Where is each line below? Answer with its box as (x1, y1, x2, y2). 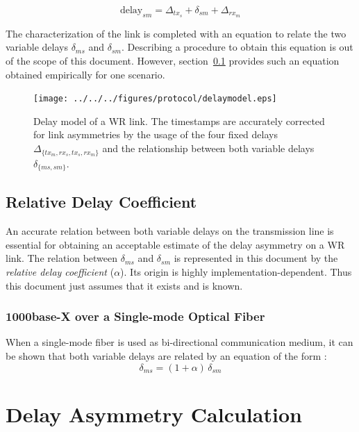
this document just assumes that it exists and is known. (6, 278, 243, 292)
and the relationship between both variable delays (102, 141, 315, 156)
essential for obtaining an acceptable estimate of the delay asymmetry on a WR (6, 237, 345, 251)
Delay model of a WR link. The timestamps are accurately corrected (33, 113, 325, 128)
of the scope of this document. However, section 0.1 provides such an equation (6, 53, 340, 68)
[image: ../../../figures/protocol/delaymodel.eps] (33, 94, 277, 104)
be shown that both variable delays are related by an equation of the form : (6, 348, 327, 363)
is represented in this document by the (174, 251, 338, 265)
